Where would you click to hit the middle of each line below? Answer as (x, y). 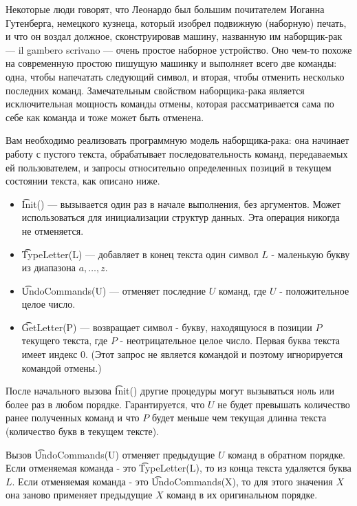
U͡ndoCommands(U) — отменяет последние (114, 290)
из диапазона (48, 267)
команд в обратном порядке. (286, 454)
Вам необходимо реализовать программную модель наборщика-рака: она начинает (177, 140)
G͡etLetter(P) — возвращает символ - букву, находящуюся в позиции (167, 327)
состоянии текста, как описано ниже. (83, 181)
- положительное (314, 290)
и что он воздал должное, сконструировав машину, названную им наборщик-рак (174, 36)
